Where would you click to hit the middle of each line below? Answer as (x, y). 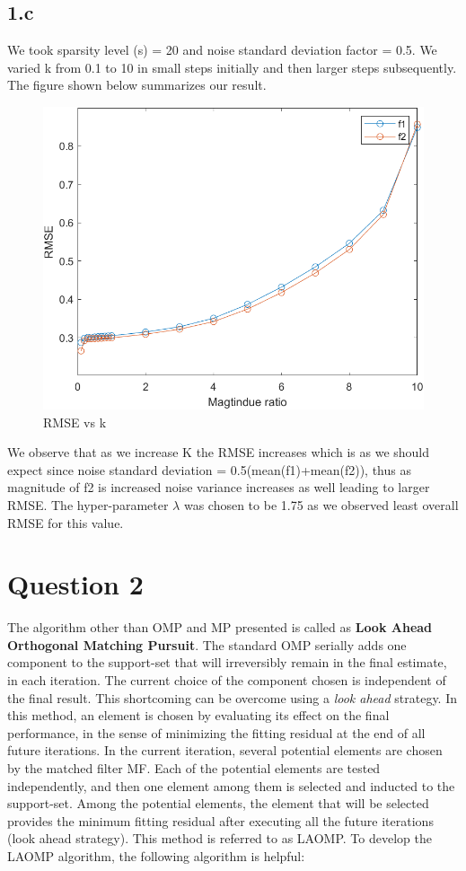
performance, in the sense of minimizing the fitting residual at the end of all (216, 732)
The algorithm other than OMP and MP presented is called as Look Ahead (220, 627)
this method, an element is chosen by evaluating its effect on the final (198, 715)
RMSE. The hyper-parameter (88, 504)
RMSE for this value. (66, 522)
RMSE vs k (75, 422)
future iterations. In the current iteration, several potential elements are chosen (225, 750)
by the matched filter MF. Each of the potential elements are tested (194, 767)
